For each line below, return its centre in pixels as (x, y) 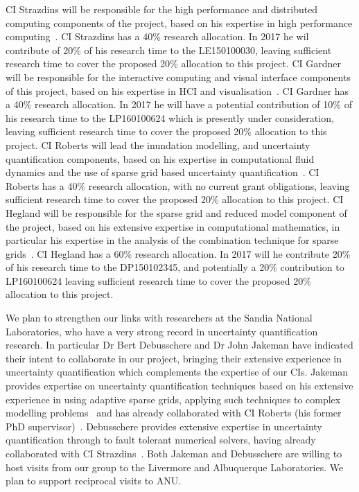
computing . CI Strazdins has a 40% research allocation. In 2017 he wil (157, 36)
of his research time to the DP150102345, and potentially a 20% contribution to (175, 267)
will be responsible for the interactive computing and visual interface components (178, 77)
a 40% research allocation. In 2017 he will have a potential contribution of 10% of (179, 104)
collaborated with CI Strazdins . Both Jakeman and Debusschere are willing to (174, 453)
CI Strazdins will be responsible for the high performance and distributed (162, 9)
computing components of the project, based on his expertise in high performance (179, 23)
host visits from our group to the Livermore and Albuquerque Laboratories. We (175, 467)
